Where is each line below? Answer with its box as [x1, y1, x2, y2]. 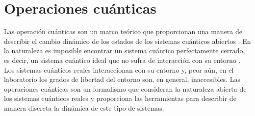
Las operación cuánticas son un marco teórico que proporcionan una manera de [4, 26, 242, 37]
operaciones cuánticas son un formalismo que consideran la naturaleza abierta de [4, 83, 247, 94]
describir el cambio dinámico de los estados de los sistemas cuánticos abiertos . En [4, 36, 251, 46]
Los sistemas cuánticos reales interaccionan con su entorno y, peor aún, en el [4, 64, 234, 75]
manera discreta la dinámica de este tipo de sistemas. [4, 102, 164, 113]
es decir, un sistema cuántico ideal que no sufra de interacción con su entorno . [4, 55, 241, 65]
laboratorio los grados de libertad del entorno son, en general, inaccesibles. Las [4, 74, 240, 84]
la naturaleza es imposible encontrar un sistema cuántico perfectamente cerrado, [4, 45, 245, 56]
